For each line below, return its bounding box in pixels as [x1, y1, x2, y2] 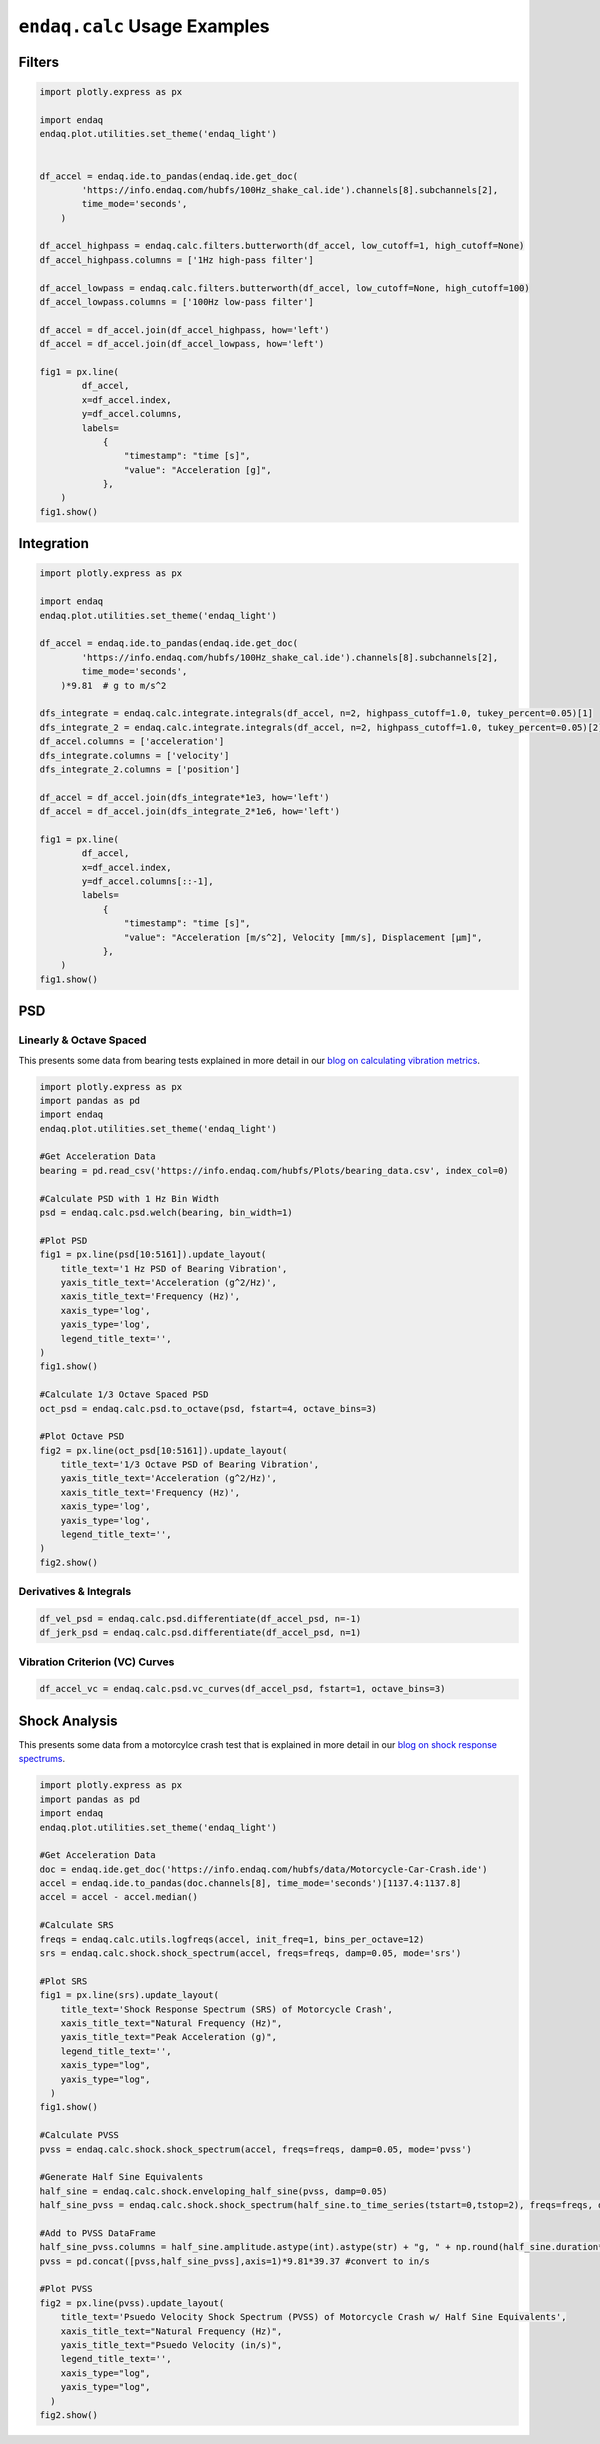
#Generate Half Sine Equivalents [39, 2171, 204, 2183]
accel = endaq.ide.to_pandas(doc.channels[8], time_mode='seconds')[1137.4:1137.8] [39, 1878, 462, 1889]
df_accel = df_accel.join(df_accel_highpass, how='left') [39, 324, 330, 335]
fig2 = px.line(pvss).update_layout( [39, 2297, 225, 2309]
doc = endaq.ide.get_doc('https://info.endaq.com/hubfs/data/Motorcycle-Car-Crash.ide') [39, 1863, 489, 1875]
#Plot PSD [39, 1235, 88, 1246]
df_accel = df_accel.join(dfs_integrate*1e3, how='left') [39, 791, 330, 803]
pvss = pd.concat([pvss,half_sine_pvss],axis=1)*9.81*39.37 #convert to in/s [39, 2255, 430, 2267]
